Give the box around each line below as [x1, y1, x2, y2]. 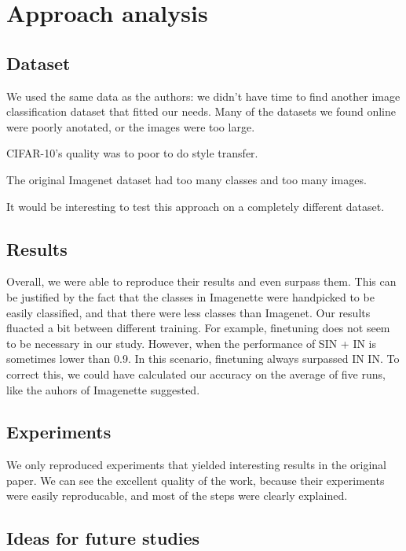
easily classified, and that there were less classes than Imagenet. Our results [6, 304, 371, 320]
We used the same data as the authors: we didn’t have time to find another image [6, 87, 401, 104]
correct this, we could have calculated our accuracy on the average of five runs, [6, 365, 386, 382]
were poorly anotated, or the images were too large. [6, 118, 255, 135]
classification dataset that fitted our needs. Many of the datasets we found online [6, 103, 396, 120]
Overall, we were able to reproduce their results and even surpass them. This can [6, 273, 397, 290]
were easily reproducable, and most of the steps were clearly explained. [6, 487, 348, 504]
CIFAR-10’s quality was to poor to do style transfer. [6, 145, 258, 161]
